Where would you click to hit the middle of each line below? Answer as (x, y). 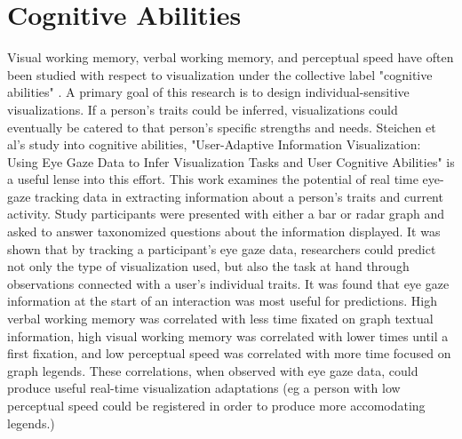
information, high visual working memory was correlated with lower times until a (228, 335)
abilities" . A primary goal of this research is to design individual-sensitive (208, 92)
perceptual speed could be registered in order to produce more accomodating (216, 405)
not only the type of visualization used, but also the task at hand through (208, 266)
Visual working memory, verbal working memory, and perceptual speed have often (231, 57)
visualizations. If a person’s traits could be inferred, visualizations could (203, 109)
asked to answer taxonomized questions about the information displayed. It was (224, 231)
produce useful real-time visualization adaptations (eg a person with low (204, 388)
